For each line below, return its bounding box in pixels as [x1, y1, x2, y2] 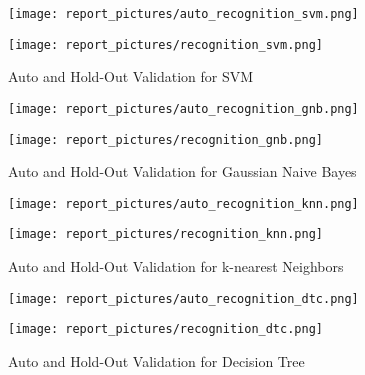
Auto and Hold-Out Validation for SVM [8, 66, 254, 87]
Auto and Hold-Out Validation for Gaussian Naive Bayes [8, 161, 357, 182]
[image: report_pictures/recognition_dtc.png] [8, 322, 323, 337]
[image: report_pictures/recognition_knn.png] [8, 227, 323, 242]
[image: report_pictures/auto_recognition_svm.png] [8, 7, 359, 21]
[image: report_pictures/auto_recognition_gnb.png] [8, 101, 359, 116]
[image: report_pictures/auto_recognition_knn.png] [8, 196, 359, 211]
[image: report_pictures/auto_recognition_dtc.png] [8, 291, 359, 306]
